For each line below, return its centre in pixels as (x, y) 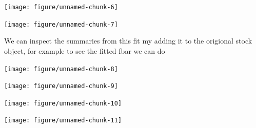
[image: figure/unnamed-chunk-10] (63, 103)
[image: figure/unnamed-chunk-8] (61, 69)
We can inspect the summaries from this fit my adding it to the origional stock (128, 41)
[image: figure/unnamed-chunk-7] (61, 24)
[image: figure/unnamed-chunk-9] (61, 86)
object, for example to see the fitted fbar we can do (85, 50)
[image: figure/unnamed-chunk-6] (61, 7)
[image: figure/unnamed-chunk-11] (63, 121)
